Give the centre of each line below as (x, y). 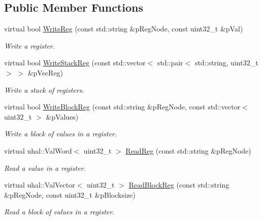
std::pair (170, 63)
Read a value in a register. (45, 168)
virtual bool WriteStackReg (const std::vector (75, 63)
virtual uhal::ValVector (40, 185)
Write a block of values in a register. (61, 134)
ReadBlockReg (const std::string (179, 185)
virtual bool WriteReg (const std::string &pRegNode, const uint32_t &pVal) (124, 29)
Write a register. (30, 45)
